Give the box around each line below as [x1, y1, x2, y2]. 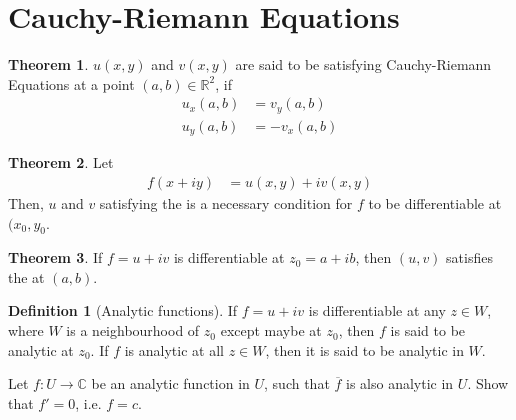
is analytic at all [124, 339, 224, 360]
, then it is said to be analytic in [265, 339, 464, 360]
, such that [264, 373, 330, 394]
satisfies [446, 247, 493, 268]
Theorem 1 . [8, 54, 89, 75]
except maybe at [220, 320, 322, 341]
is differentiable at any [308, 300, 446, 321]
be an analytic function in [91, 373, 250, 394]
